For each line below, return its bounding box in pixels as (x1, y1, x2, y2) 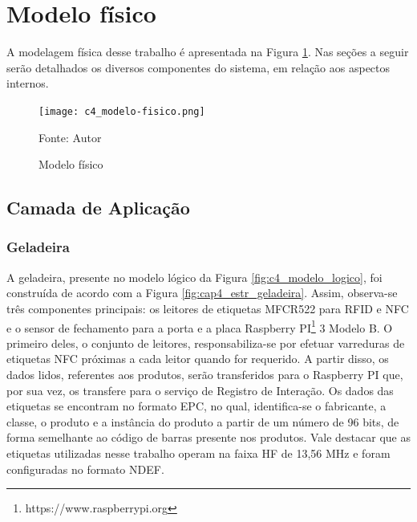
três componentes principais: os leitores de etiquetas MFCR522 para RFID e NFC (6, 300, 409, 316)
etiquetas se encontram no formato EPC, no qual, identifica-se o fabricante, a (6, 398, 387, 414)
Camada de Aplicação (6, 195, 190, 220)
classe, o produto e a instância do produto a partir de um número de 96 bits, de (6, 413, 399, 430)
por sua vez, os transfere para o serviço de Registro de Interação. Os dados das (6, 381, 394, 398)
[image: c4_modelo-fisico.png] (38, 105, 205, 117)
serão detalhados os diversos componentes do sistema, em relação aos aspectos (6, 59, 391, 75)
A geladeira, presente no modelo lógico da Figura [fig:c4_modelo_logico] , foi (6, 268, 383, 285)
